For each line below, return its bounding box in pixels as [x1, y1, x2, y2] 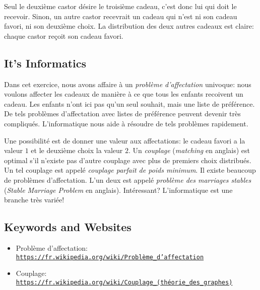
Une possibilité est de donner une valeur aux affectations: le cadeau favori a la [4, 135, 245, 146]
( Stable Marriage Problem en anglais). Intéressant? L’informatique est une [4, 184, 233, 195]
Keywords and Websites [4, 219, 132, 235]
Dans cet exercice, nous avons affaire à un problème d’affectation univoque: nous [4, 79, 251, 89]
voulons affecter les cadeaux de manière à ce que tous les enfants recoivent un [4, 89, 243, 99]
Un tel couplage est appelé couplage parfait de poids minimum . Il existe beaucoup [4, 165, 256, 175]
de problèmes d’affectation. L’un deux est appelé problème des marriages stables [4, 174, 251, 185]
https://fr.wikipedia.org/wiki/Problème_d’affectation [16, 253, 204, 261]
